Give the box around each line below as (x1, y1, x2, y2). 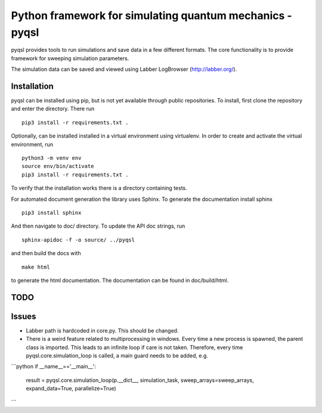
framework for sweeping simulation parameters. (11, 54, 129, 62)
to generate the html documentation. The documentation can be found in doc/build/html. (11, 277, 229, 284)
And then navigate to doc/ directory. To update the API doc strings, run (11, 222, 185, 229)
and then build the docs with (11, 250, 81, 257)
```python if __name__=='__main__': (11, 363, 97, 370)
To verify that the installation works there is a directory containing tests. (11, 185, 187, 192)
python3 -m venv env (21, 154, 82, 161)
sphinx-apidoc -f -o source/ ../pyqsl (21, 236, 135, 243)
